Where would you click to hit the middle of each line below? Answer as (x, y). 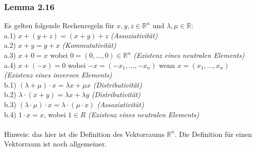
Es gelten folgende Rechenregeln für (59, 25)
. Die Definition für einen (213, 134)
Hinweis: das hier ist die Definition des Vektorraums (84, 134)
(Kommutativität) (89, 45)
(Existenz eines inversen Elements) (58, 75)
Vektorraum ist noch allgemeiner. (55, 144)
